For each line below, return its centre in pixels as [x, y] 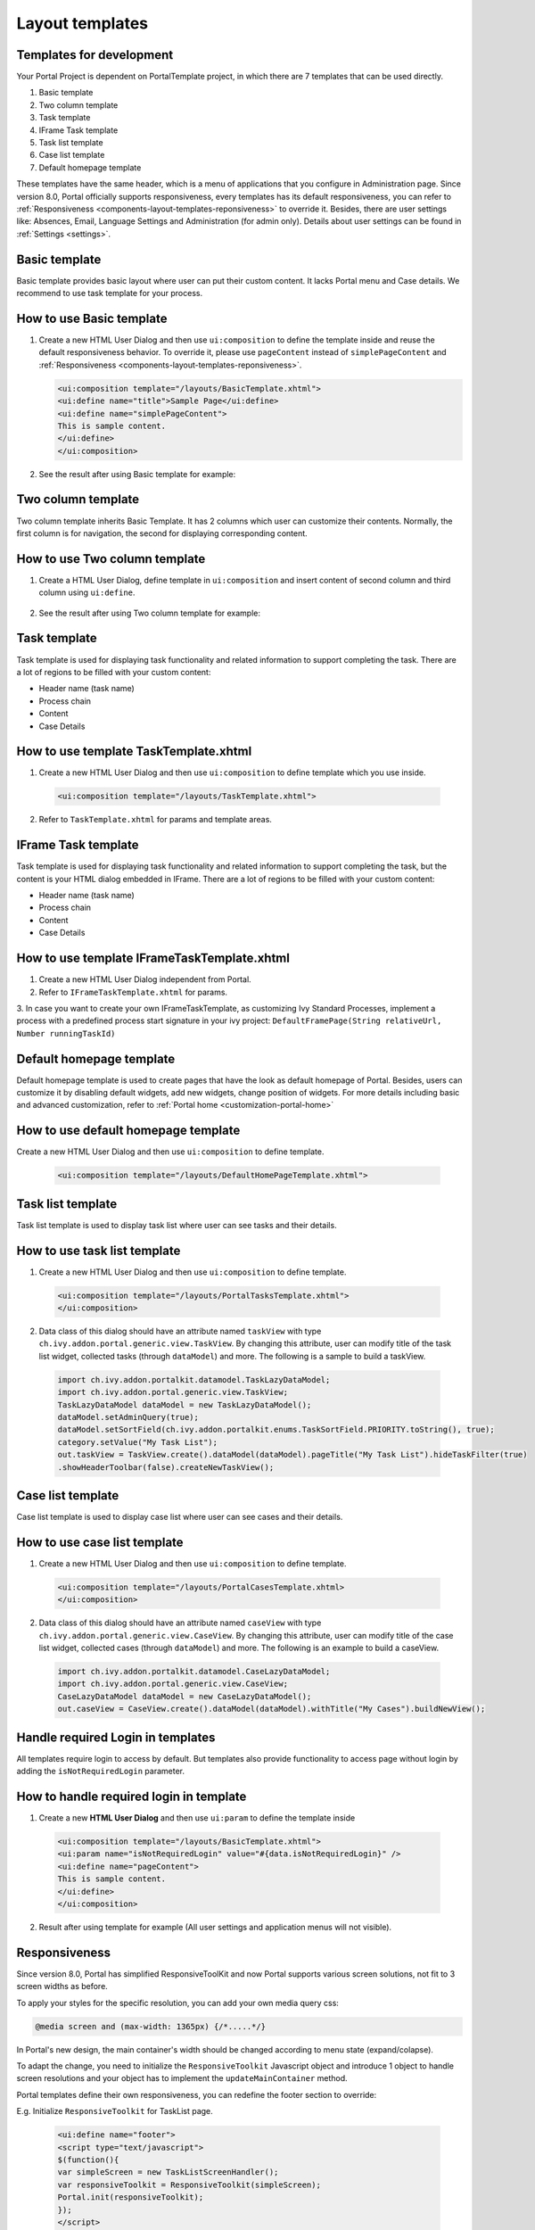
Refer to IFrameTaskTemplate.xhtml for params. [133, 992]
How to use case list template [100, 1542]
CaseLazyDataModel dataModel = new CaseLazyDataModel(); [185, 1696]
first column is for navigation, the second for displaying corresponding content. [162, 533]
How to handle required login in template [132, 1796]
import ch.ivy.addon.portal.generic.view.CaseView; [173, 1684]
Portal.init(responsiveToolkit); [131, 2197]
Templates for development [95, 55]
